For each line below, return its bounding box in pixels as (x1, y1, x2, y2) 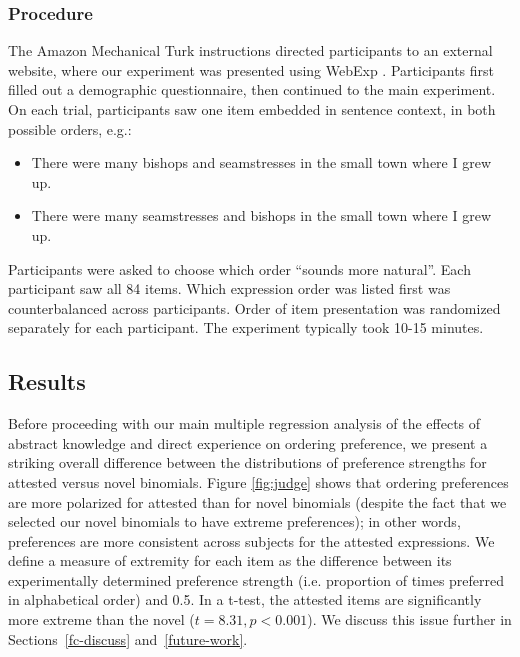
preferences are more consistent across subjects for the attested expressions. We (8, 530, 495, 551)
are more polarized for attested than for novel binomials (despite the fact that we (8, 491, 507, 512)
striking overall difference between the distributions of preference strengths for (8, 452, 487, 473)
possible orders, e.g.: (8, 118, 132, 139)
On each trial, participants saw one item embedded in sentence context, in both (8, 99, 496, 119)
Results (8, 366, 86, 397)
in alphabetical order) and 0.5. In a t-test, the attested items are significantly (8, 589, 482, 610)
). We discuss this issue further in (307, 609, 512, 630)
